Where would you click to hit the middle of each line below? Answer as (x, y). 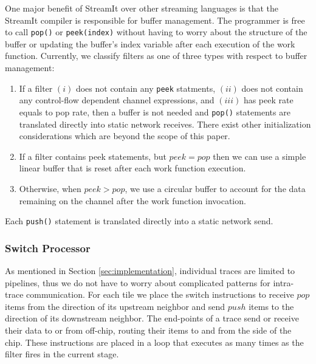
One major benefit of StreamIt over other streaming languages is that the (142, 8)
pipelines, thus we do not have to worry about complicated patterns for (138, 282)
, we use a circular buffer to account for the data (215, 188)
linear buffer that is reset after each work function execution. (132, 168)
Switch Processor (48, 248)
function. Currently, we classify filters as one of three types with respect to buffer (156, 56)
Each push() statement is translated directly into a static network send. (139, 221)
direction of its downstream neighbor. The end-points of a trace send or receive (152, 318)
